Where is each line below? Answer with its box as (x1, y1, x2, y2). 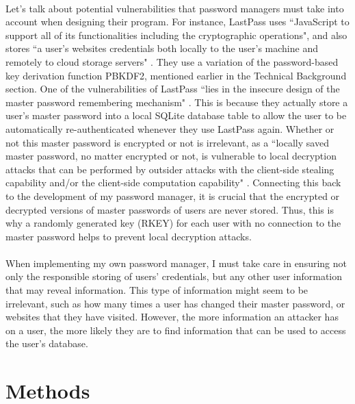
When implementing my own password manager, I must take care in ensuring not (5, 255, 347, 270)
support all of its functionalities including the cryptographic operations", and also (5, 27, 347, 42)
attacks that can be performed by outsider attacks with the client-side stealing (5, 162, 334, 176)
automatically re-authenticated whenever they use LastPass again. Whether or (5, 121, 334, 136)
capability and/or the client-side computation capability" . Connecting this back (5, 175, 341, 190)
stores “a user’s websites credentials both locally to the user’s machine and (5, 41, 318, 55)
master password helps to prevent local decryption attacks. (5, 229, 252, 243)
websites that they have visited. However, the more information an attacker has (5, 310, 339, 324)
